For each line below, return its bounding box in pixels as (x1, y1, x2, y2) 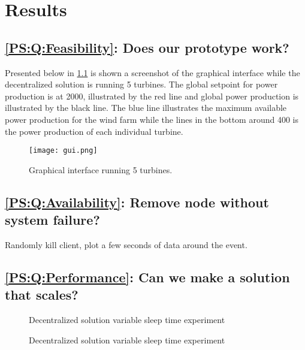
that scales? (5, 285, 78, 304)
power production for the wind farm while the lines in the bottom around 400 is (5, 113, 298, 125)
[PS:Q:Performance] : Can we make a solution (5, 267, 290, 286)
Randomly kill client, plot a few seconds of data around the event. (5, 238, 247, 251)
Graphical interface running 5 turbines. (29, 163, 173, 176)
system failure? (5, 210, 100, 229)
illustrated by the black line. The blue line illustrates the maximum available (5, 101, 287, 114)
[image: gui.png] (29, 146, 98, 155)
